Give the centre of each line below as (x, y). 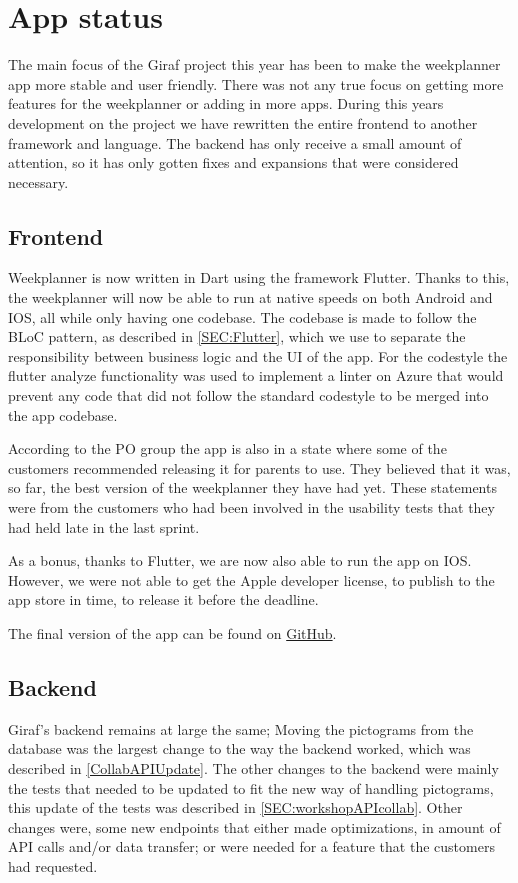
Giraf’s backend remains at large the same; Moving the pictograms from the (241, 728)
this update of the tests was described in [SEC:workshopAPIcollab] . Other (235, 807)
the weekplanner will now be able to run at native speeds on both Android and (250, 297)
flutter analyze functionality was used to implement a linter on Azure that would (256, 375)
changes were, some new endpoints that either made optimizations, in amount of (254, 826)
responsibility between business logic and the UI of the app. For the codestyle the (258, 355)
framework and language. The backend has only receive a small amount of (235, 142)
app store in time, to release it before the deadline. (163, 599)
